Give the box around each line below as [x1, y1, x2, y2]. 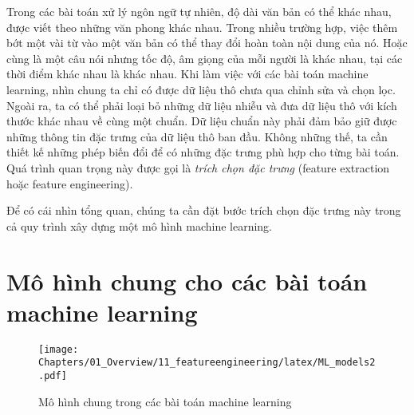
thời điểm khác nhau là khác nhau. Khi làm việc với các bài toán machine [6, 65, 369, 82]
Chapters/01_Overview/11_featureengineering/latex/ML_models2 [38, 357, 376, 369]
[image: [38, 343, 79, 355]
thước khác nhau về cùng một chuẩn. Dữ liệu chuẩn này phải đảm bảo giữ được [6, 113, 397, 129]
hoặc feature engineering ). [6, 175, 133, 192]
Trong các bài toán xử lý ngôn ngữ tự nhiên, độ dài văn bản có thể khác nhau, [6, 3, 392, 19]
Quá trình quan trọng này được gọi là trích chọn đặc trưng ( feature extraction [6, 159, 390, 176]
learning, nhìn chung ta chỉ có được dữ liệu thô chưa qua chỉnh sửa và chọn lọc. [6, 81, 396, 97]
